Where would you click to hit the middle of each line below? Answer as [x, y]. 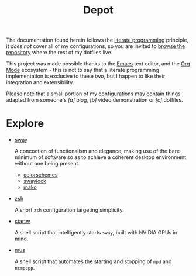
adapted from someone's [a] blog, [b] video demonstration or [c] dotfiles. [94, 100]
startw [22, 221]
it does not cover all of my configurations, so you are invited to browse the [96, 46]
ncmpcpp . [25, 268]
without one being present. [47, 164]
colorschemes [40, 175]
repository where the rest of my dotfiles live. [59, 53]
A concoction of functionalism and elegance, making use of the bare [97, 151]
